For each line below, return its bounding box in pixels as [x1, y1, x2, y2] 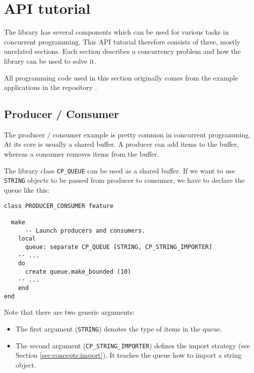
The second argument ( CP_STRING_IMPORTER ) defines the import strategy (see [15, 340, 250, 350]
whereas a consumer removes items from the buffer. [4, 149, 159, 159]
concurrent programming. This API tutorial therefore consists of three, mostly [4, 36, 241, 46]
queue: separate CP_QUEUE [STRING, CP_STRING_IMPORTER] [25, 243, 213, 250]
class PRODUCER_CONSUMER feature [4, 202, 113, 209]
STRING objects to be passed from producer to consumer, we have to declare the [4, 175, 245, 185]
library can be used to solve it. [4, 55, 96, 66]
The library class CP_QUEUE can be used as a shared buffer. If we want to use [4, 165, 235, 175]
